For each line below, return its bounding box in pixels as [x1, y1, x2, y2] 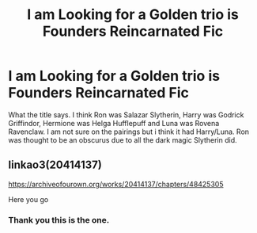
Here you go [8, 194, 49, 204]
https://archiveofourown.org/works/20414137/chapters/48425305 [8, 179, 224, 189]
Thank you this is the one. [8, 214, 110, 225]
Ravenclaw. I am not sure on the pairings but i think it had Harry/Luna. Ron [8, 127, 250, 136]
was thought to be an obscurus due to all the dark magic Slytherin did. [8, 135, 237, 144]
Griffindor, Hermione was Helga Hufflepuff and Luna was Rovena [8, 118, 220, 128]
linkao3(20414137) [8, 159, 103, 172]
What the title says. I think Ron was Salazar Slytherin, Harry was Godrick [8, 109, 244, 120]
